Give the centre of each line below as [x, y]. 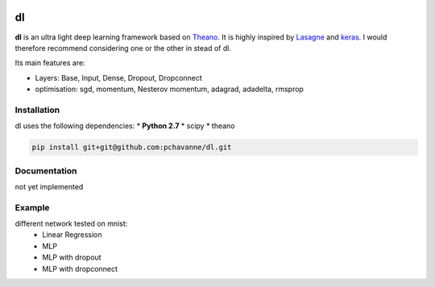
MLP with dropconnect [80, 268]
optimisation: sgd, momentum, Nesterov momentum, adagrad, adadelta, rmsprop [169, 89]
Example [32, 207]
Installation [37, 110]
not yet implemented [49, 186]
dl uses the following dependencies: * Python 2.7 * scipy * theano [125, 126]
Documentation [46, 171]
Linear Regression [72, 235]
